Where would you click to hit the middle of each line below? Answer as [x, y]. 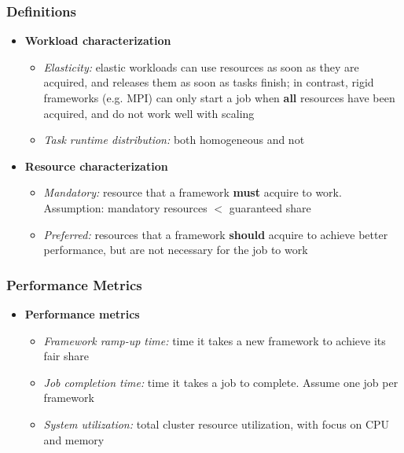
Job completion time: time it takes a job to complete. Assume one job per [221, 382]
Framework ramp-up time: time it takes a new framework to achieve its [215, 340]
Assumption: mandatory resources [125, 207]
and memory [74, 439]
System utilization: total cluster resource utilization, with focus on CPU [217, 424]
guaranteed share [270, 207]
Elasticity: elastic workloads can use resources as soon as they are [201, 66]
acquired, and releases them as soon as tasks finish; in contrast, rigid [209, 82]
